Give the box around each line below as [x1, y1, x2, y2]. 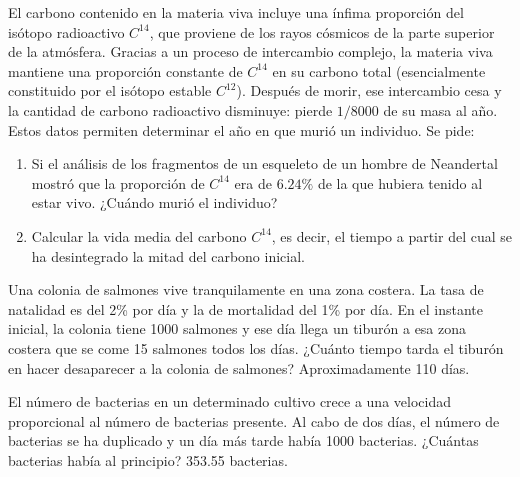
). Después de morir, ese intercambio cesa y [236, 80, 502, 101]
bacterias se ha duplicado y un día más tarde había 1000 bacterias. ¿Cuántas [8, 430, 479, 451]
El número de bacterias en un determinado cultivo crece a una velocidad [8, 391, 451, 412]
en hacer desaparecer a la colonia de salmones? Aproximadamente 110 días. [8, 357, 470, 378]
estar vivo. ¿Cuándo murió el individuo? [31, 192, 278, 213]
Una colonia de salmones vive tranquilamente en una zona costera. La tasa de [8, 279, 484, 300]
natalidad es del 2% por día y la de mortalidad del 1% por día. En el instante [8, 298, 483, 319]
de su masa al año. [383, 99, 498, 120]
